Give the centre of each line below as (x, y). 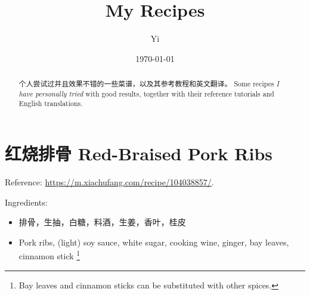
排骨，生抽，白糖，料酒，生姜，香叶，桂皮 (102, 222)
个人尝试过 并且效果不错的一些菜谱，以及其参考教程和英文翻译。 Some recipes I (149, 84)
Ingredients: (26, 202)
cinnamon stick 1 (49, 255)
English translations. (51, 103)
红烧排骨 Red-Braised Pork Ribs (139, 153)
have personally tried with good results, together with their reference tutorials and (146, 93)
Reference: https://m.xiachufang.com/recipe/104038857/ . (109, 182)
